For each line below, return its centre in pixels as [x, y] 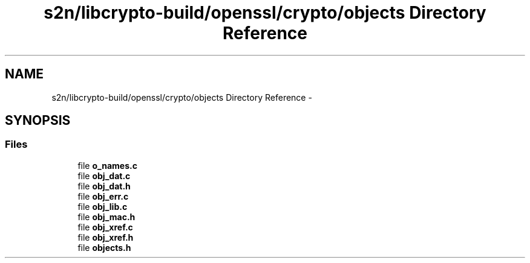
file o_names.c [107, 165]
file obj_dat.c [104, 176]
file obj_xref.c [105, 227]
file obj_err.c [103, 196]
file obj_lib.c [103, 206]
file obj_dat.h [104, 186]
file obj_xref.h [106, 237]
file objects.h [104, 247]
